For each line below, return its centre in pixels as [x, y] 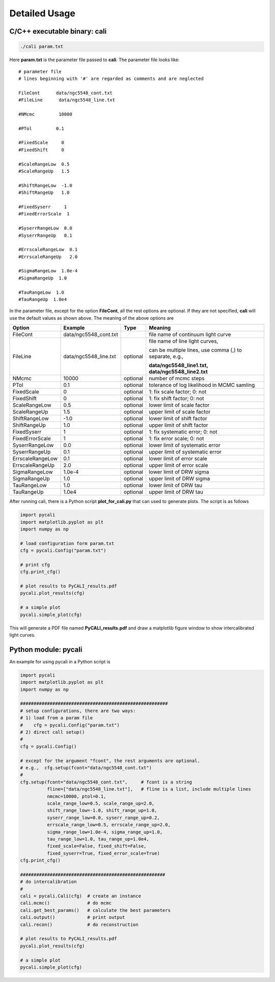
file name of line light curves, [183, 341]
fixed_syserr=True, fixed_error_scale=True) [103, 853]
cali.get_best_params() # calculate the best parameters [95, 910]
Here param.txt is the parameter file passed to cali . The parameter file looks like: [94, 60]
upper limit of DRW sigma [179, 479]
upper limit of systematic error [185, 452]
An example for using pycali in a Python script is [60, 661]
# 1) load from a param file [57, 718]
